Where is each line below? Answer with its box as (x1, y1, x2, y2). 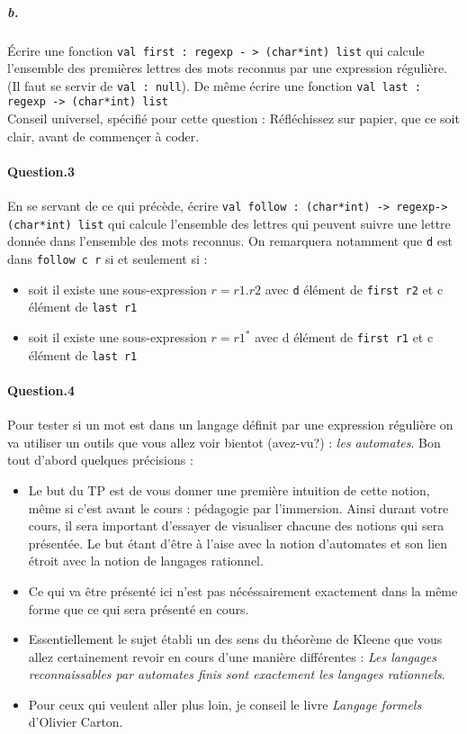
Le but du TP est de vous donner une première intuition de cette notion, (28, 480, 430, 499)
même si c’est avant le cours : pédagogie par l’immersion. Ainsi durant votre (28, 498, 449, 517)
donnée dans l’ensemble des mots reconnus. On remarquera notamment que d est (7, 231, 454, 250)
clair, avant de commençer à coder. (7, 126, 200, 145)
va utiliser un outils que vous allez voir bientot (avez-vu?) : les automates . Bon (7, 432, 441, 451)
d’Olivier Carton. (28, 712, 123, 731)
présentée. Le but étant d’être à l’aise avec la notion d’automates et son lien (28, 533, 448, 552)
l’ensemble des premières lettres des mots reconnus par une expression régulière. (7, 59, 447, 77)
